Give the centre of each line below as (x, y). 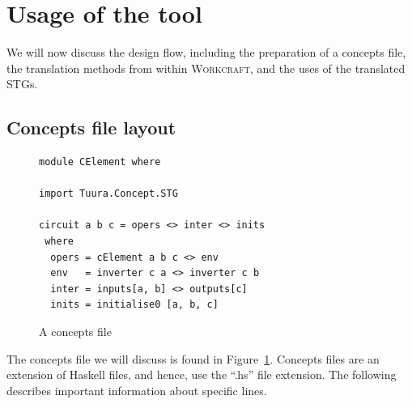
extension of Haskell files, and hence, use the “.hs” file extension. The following (202, 374)
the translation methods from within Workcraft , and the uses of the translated (206, 68)
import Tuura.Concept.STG (108, 194)
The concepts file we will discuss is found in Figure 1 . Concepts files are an (193, 358)
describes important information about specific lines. (137, 390)
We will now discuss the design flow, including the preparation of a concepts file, (206, 52)
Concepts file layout (91, 128)
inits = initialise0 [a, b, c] (134, 305)
